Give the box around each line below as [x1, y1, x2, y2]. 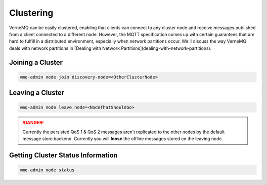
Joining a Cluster [9, 58, 63, 67]
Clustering [9, 7, 54, 18]
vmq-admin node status [19, 167, 75, 173]
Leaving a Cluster [9, 89, 64, 97]
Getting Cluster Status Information [9, 151, 118, 159]
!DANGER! [22, 120, 44, 126]
